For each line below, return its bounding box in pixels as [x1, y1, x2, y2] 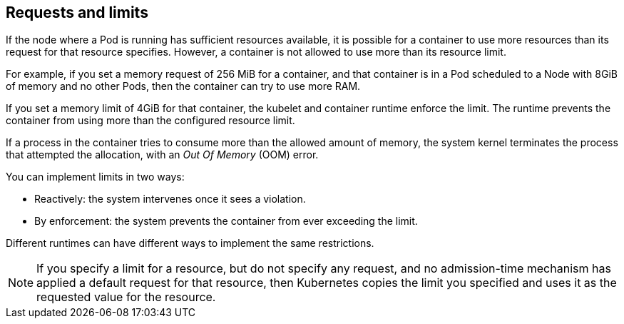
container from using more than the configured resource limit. [6, 114, 295, 127]
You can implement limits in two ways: [6, 171, 185, 183]
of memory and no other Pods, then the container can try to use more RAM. [6, 80, 361, 93]
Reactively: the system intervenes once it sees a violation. [34, 193, 306, 206]
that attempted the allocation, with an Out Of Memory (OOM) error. [6, 148, 319, 161]
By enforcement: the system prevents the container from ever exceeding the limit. [34, 215, 418, 228]
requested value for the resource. [36, 290, 216, 305]
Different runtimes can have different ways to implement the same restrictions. [6, 237, 374, 250]
